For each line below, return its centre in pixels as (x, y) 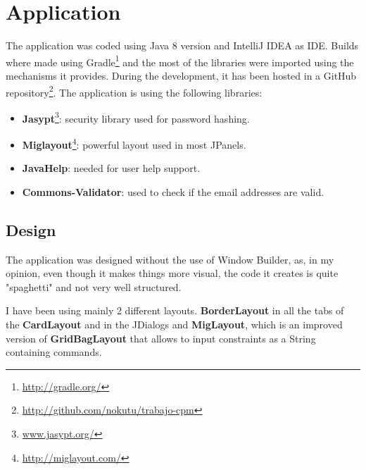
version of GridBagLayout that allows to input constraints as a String (161, 338)
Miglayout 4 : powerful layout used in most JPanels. (134, 143)
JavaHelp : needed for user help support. (111, 168)
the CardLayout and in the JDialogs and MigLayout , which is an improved (174, 324)
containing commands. (54, 352)
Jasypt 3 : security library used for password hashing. (136, 117)
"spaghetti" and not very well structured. (94, 286)
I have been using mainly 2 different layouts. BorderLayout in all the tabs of (175, 310)
